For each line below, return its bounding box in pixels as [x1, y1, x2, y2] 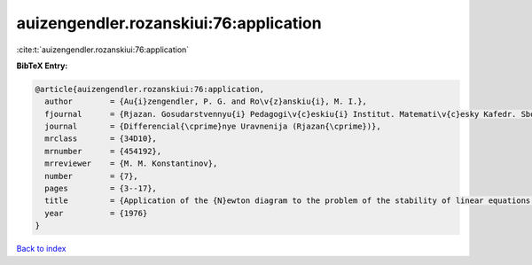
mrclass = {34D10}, [44, 134, 157, 144]
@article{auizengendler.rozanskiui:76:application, [35, 84, 265, 94]
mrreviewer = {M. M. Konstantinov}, [44, 159, 218, 168]
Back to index [16, 244, 66, 254]
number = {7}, [44, 171, 139, 181]
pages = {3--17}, [44, 183, 157, 194]
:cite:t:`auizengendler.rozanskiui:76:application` [16, 44, 190, 55]
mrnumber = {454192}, [44, 146, 162, 156]
